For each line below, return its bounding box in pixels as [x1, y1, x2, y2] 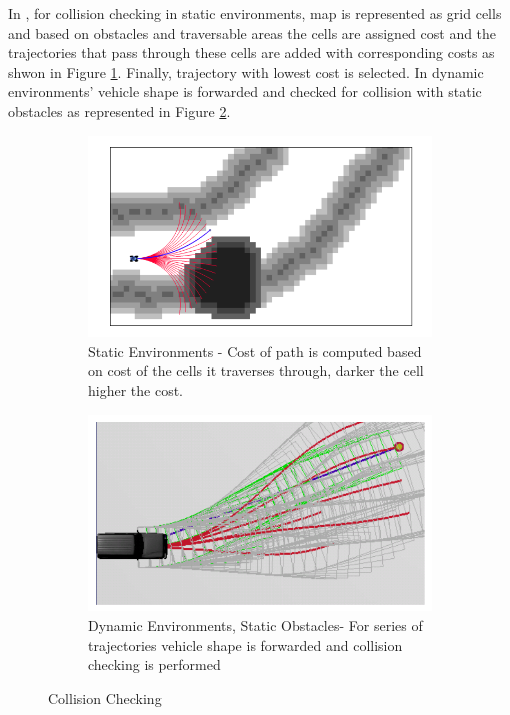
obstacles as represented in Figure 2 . [8, 100, 231, 121]
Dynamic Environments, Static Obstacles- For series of [88, 614, 423, 635]
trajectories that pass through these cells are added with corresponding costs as [8, 42, 495, 63]
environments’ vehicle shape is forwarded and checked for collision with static [8, 81, 482, 102]
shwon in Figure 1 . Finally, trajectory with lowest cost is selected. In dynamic [8, 61, 484, 82]
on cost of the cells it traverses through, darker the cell [88, 360, 424, 381]
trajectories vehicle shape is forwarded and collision [88, 634, 403, 655]
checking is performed [88, 654, 221, 675]
